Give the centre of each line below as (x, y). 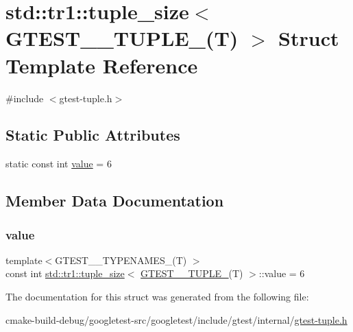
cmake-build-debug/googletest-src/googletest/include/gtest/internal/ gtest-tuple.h (176, 319)
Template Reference (102, 65)
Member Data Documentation (115, 201)
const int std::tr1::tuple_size (65, 273)
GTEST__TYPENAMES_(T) (121, 260)
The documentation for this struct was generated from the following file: (157, 297)
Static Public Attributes (93, 135)
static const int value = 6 (59, 164)
